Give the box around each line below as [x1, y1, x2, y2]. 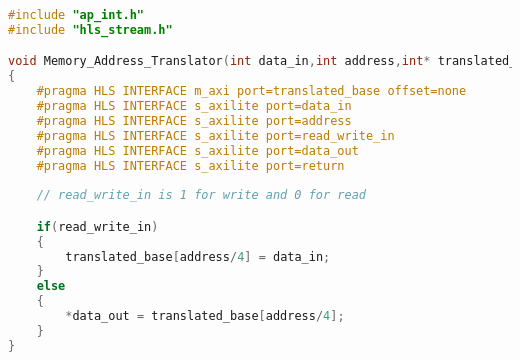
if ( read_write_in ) [36, 219, 159, 234]
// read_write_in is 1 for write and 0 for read [36, 188, 366, 203]
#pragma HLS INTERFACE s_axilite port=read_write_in [36, 128, 395, 143]
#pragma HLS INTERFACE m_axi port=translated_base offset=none [36, 84, 467, 99]
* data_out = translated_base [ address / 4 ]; [65, 309, 345, 324]
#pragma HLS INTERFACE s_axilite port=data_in [36, 99, 352, 114]
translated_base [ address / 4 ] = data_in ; [65, 249, 331, 264]
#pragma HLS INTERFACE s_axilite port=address [36, 113, 352, 128]
